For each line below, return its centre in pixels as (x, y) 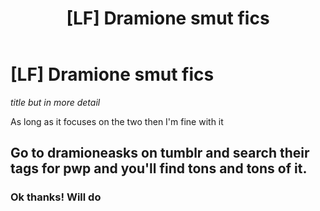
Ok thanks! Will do (56, 197)
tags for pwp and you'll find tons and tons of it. (159, 168)
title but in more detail (55, 102)
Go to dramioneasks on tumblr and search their (160, 153)
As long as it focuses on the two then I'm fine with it (117, 121)
